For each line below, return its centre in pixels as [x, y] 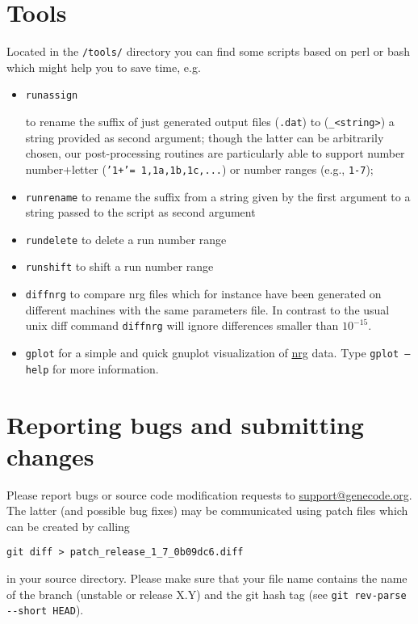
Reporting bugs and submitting [185, 424]
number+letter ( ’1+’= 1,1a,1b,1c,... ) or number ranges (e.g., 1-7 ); [199, 169]
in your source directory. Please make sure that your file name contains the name [207, 578]
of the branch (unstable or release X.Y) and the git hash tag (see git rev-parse [207, 594]
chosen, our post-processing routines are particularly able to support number [215, 153]
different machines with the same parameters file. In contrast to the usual [207, 309]
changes [50, 455]
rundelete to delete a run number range [126, 239]
